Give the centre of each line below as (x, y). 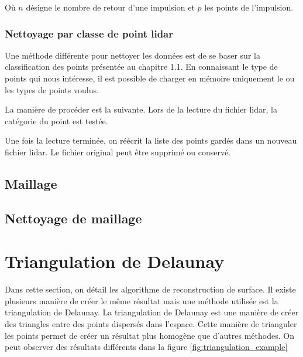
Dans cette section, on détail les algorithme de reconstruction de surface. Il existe (150, 289)
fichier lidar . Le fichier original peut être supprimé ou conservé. (118, 152)
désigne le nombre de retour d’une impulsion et (110, 7)
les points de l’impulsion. (249, 7)
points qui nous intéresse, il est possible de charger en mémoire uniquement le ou (150, 78)
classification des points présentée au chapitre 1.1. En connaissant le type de (141, 67)
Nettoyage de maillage (73, 218)
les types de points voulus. (52, 89)
